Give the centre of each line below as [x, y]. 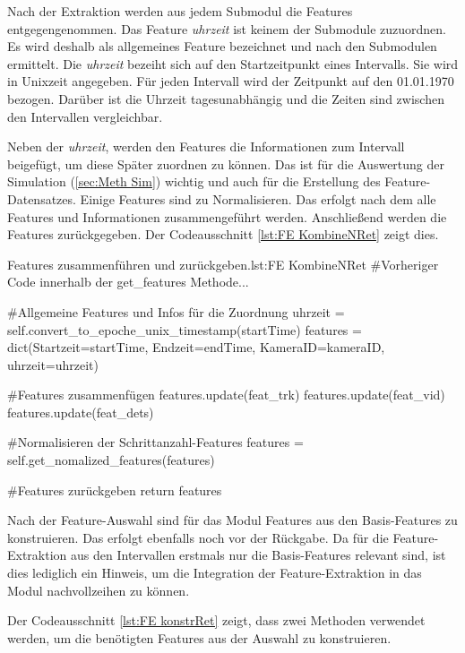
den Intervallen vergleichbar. [85, 116]
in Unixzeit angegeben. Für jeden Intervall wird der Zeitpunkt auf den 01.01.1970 [231, 81]
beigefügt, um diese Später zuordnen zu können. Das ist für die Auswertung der [226, 163]
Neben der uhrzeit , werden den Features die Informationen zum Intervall [206, 146]
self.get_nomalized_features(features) [111, 460]
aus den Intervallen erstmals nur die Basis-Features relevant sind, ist [258, 555]
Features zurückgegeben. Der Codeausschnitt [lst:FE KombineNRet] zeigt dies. [223, 234]
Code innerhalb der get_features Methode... [128, 282]
